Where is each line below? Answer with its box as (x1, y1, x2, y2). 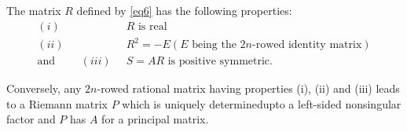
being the (192, 39, 236, 51)
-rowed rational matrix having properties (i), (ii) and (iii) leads (97, 80, 400, 97)
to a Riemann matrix (6, 95, 108, 112)
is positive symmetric (167, 56, 270, 68)
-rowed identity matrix (251, 39, 362, 51)
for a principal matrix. (101, 111, 209, 127)
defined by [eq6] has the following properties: (76, 2, 292, 18)
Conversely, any (6, 80, 82, 97)
